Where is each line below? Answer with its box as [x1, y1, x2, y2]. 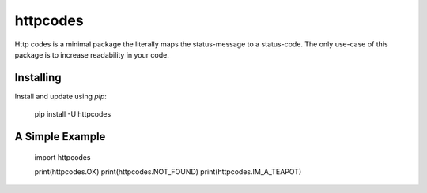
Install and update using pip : [14, 91, 107, 101]
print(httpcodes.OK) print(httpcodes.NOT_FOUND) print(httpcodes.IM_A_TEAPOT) [34, 167, 302, 176]
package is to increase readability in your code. [14, 50, 169, 59]
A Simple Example [14, 130, 106, 143]
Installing [14, 71, 62, 84]
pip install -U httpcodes [34, 109, 111, 119]
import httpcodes [34, 152, 91, 161]
